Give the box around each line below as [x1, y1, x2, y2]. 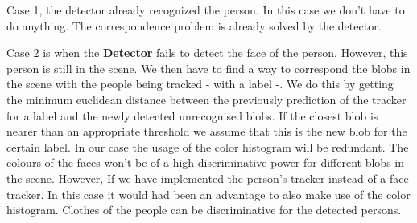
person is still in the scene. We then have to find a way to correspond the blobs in [6, 59, 411, 76]
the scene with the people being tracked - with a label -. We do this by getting [6, 75, 394, 92]
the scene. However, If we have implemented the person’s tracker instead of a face [6, 169, 409, 186]
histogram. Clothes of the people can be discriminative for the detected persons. [6, 201, 402, 218]
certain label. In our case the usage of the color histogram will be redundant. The [6, 138, 409, 155]
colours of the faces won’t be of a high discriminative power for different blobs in [6, 154, 405, 171]
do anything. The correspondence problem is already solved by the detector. [6, 17, 382, 34]
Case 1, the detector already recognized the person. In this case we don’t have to [6, 2, 405, 18]
